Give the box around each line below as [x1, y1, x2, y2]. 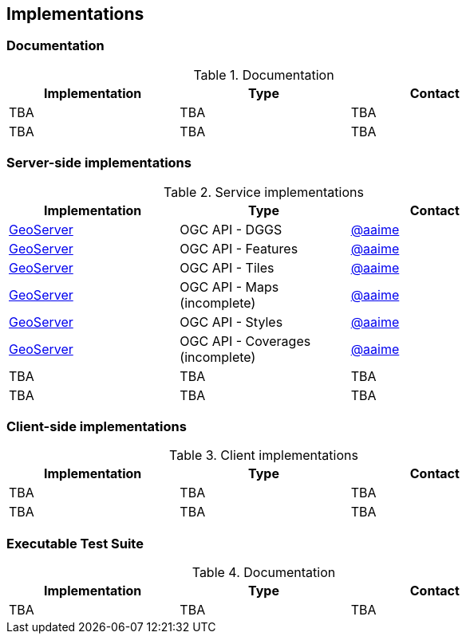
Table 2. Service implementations [164, 183, 364, 200]
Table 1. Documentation [193, 66, 334, 83]
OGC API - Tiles [180, 259, 274, 276]
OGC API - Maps [180, 278, 279, 295]
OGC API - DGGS [180, 221, 282, 238]
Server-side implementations [6, 155, 192, 171]
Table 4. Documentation [192, 564, 336, 581]
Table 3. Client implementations [169, 447, 358, 464]
